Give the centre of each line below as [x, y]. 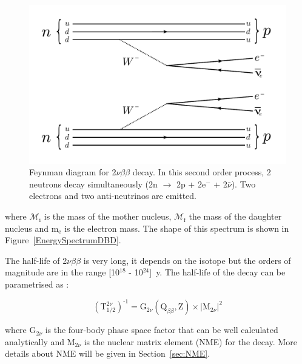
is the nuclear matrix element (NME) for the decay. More [190, 341]
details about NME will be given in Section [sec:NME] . [108, 353]
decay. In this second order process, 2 [202, 172]
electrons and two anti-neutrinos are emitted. [113, 196]
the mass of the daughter [235, 216]
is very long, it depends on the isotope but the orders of [187, 260]
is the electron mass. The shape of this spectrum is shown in [177, 228]
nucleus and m [32, 228]
